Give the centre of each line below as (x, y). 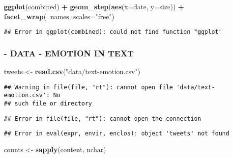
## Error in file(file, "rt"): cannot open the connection (102, 118)
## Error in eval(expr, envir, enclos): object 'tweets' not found (117, 134)
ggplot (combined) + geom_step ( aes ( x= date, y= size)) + (94, 6)
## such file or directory (48, 103)
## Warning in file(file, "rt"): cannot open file (88, 87)
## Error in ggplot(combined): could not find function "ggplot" (113, 32)
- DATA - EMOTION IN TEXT (69, 53)
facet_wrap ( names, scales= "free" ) (59, 16)
